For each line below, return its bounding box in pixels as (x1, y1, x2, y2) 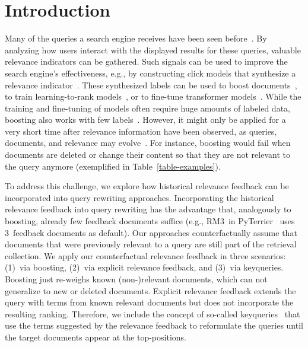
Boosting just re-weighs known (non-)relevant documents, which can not (5, 273, 268, 285)
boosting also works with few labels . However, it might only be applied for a (5, 113, 286, 126)
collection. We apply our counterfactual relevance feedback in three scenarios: (5, 249, 286, 262)
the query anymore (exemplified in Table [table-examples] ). (5, 160, 221, 172)
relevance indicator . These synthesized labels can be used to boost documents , (5, 78, 297, 91)
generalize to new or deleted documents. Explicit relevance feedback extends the (5, 284, 296, 297)
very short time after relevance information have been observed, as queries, (5, 125, 277, 137)
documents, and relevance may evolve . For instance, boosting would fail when (5, 136, 291, 149)
